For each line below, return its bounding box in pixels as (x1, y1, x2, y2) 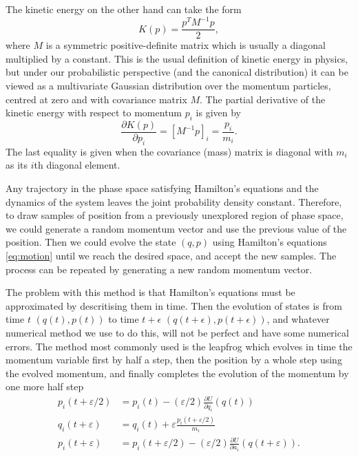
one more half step (6, 379, 84, 394)
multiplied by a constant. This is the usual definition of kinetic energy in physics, (6, 51, 348, 65)
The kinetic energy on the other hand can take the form (6, 2, 242, 16)
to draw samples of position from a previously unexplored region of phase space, (6, 208, 344, 222)
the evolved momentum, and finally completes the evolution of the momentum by (6, 365, 349, 380)
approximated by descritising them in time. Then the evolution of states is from (6, 298, 342, 312)
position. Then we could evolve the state (6, 235, 176, 249)
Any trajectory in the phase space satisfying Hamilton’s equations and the (6, 180, 319, 195)
